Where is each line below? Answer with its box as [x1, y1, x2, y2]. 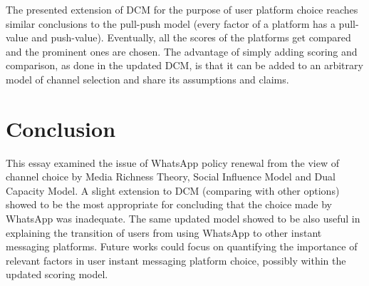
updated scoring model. [6, 267, 108, 282]
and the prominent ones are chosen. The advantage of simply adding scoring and [6, 44, 358, 58]
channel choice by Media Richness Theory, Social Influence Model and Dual [6, 169, 336, 184]
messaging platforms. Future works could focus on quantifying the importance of [6, 239, 358, 254]
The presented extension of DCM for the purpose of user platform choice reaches [6, 2, 358, 16]
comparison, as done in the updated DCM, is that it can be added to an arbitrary [6, 58, 363, 73]
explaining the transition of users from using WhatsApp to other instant [6, 225, 322, 240]
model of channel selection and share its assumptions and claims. [6, 71, 289, 86]
